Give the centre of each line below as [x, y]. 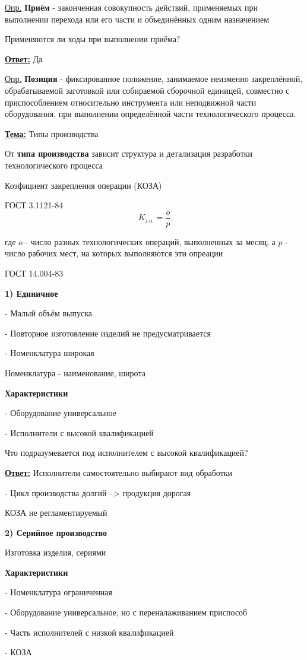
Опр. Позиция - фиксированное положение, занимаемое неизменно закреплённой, [154, 79]
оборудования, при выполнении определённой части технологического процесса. [151, 114]
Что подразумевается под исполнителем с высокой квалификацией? [126, 453]
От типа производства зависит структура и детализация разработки [129, 153]
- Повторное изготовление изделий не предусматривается [108, 333]
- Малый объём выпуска [48, 313]
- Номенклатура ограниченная [59, 592]
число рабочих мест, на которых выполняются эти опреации [114, 253]
